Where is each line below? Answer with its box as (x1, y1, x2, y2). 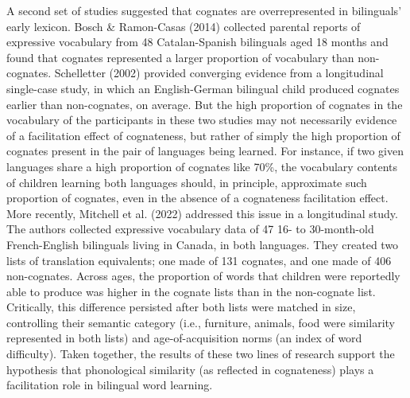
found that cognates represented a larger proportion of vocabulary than (6, 49, 354, 65)
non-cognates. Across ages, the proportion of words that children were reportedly (6, 267, 400, 284)
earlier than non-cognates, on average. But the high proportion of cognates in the (6, 96, 403, 112)
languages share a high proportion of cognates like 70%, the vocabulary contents (6, 158, 398, 174)
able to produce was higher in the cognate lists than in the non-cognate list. (6, 283, 376, 299)
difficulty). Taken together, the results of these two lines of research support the (6, 345, 395, 362)
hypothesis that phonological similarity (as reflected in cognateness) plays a (6, 361, 374, 377)
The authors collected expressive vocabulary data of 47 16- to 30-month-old (6, 220, 374, 237)
